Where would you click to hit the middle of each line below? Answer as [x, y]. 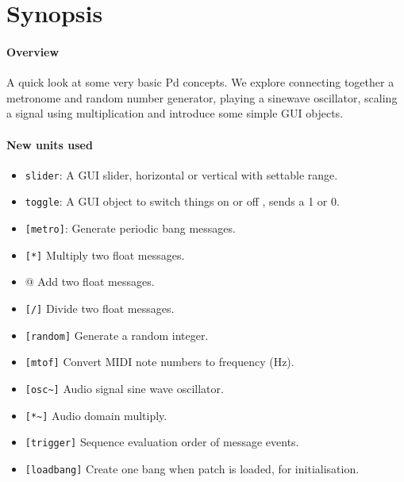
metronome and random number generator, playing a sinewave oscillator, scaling [202, 97]
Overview [33, 51]
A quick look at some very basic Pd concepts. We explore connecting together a [200, 82]
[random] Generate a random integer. [117, 335]
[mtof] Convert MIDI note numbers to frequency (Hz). [160, 362]
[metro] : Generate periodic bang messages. [130, 228]
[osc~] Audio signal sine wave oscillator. [124, 388]
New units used [50, 144]
